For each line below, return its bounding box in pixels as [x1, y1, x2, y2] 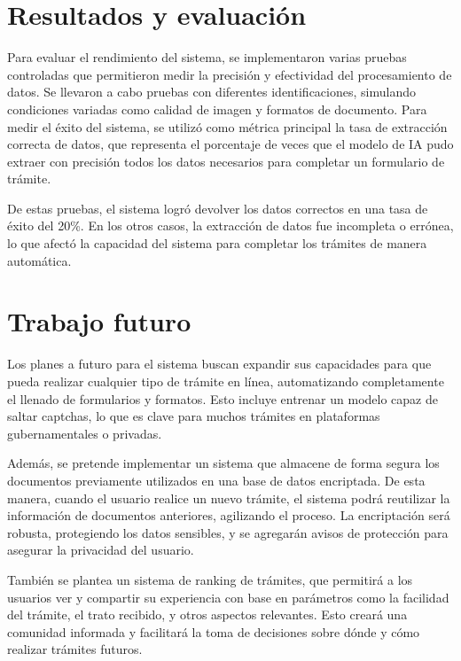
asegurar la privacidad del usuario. [7, 540, 194, 559]
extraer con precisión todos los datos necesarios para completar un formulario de [7, 152, 445, 170]
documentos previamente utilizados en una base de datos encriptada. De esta [7, 470, 426, 489]
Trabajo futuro [7, 303, 191, 339]
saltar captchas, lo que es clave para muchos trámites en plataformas [7, 407, 380, 425]
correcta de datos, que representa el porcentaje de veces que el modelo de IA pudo [7, 135, 454, 153]
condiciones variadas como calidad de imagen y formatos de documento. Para [7, 99, 427, 118]
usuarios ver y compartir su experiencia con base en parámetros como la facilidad [7, 587, 449, 606]
